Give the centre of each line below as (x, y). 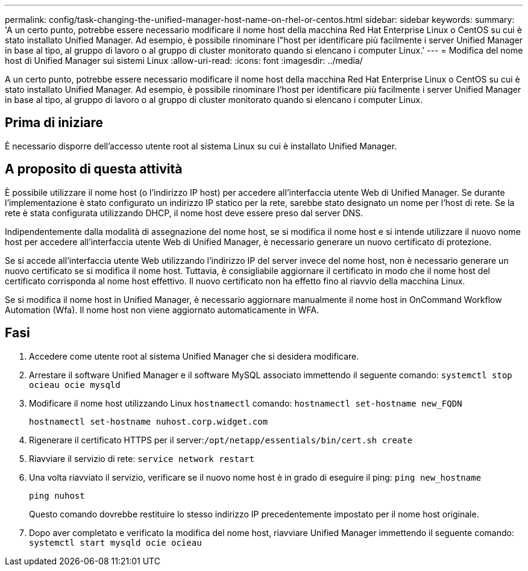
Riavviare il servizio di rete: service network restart (142, 458)
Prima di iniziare (54, 123)
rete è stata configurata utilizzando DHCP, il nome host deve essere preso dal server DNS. (184, 213)
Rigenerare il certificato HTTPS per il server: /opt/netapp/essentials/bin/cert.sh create (221, 440)
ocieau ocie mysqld (75, 385)
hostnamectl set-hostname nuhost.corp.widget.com (149, 421)
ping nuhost (57, 495)
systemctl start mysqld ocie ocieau (115, 542)
